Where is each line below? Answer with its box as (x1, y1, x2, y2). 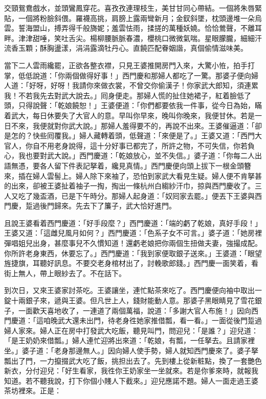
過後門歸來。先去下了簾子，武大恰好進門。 (32, 200, 176, 211)
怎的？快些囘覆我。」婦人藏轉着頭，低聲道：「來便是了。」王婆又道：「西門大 (11, 130, 262, 141)
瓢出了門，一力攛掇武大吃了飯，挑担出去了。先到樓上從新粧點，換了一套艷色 (4, 355, 262, 366)
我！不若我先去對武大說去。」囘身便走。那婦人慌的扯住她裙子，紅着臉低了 (4, 90, 251, 100)
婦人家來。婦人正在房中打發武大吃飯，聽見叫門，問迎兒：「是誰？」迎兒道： (4, 325, 258, 335)
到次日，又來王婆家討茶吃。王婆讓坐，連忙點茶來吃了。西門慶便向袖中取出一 (4, 285, 262, 296)
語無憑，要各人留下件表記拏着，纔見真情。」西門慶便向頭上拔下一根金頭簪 (4, 160, 251, 171)
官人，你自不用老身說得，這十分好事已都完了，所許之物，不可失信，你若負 (4, 140, 255, 151)
